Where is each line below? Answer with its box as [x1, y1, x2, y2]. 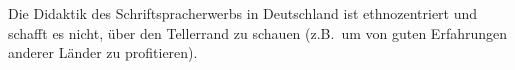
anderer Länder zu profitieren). [8, 42, 198, 63]
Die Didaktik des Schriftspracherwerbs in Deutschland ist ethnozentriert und [8, 3, 478, 23]
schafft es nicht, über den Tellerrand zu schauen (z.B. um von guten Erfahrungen [8, 22, 507, 43]
